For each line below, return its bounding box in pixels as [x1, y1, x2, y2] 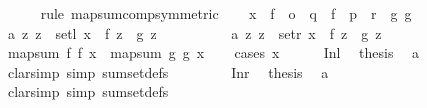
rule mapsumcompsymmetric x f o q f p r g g [40, 3, 412, 23]
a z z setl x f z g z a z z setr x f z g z [7, 22, 382, 43]
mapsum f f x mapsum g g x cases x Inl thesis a [7, 42, 420, 63]
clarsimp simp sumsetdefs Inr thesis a [7, 61, 329, 82]
